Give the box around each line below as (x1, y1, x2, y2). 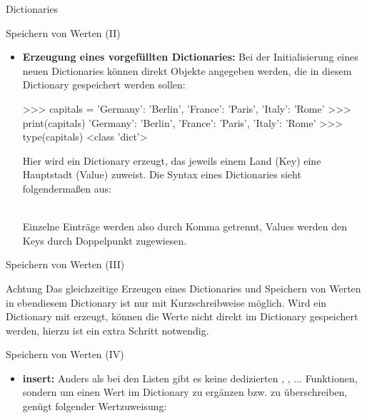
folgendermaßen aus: (22, 180, 111, 195)
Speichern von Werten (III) (6, 257, 125, 272)
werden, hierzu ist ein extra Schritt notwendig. (6, 322, 209, 337)
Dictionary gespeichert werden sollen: (22, 77, 186, 92)
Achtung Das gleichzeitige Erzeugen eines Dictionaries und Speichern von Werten (6, 280, 361, 295)
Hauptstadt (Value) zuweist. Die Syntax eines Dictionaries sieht (22, 167, 301, 182)
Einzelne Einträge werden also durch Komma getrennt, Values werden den (22, 219, 347, 234)
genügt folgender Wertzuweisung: (22, 399, 167, 414)
